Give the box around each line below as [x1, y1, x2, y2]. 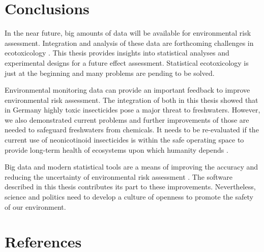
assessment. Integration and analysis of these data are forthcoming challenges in [5, 37, 254, 48]
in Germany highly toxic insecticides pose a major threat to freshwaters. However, [5, 104, 260, 115]
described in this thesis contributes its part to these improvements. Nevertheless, [5, 181, 256, 192]
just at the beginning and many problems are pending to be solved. [5, 67, 215, 78]
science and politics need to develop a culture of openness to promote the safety [5, 191, 253, 202]
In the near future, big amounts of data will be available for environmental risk [5, 27, 251, 38]
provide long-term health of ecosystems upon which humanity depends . [5, 144, 228, 155]
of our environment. [5, 201, 66, 212]
